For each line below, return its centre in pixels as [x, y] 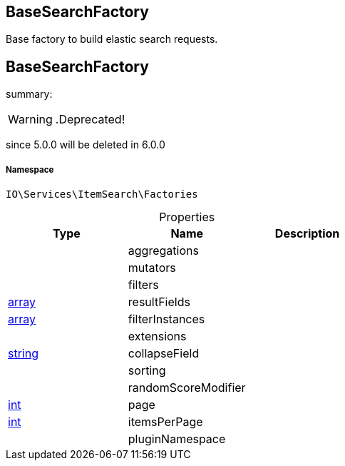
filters [143, 285]
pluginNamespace [177, 439]
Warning [30, 120]
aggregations [163, 251]
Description [307, 234]
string [23, 354]
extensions [157, 336]
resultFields [159, 302]
